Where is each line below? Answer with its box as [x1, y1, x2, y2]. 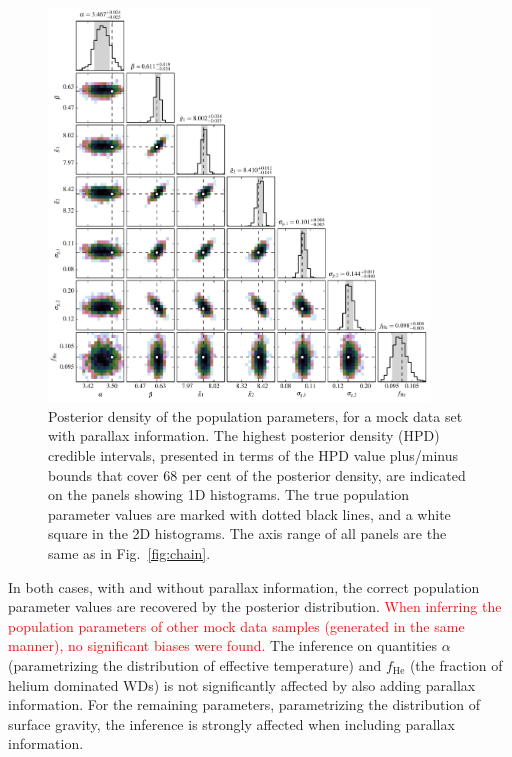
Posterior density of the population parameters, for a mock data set [48, 405, 463, 426]
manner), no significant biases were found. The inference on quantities [8, 635, 437, 656]
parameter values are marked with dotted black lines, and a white [48, 503, 451, 524]
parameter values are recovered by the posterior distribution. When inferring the [8, 596, 502, 617]
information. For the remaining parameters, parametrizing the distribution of [8, 694, 481, 715]
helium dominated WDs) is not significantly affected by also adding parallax [8, 674, 476, 695]
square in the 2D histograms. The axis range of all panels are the [48, 523, 447, 544]
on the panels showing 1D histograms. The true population [48, 484, 410, 505]
